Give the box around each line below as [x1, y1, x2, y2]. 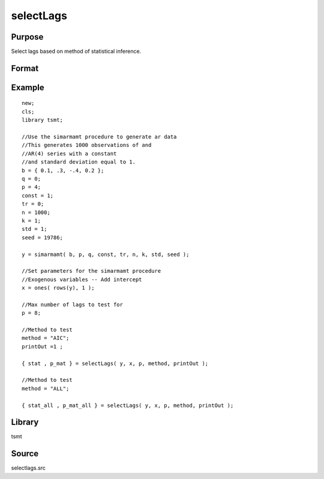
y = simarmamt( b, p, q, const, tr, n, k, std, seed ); [22, 251, 190, 258]
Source [11, 448, 39, 459]
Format [11, 63, 39, 73]
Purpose [11, 32, 44, 42]
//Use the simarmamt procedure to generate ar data [22, 134, 177, 140]
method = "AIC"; [22, 335, 70, 342]
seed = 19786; [22, 234, 63, 241]
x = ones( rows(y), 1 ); [22, 285, 95, 291]
